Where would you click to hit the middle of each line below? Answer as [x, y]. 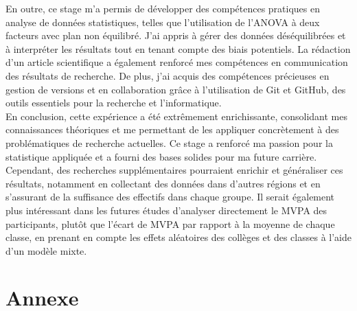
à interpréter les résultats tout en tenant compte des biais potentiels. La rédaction [178, 48]
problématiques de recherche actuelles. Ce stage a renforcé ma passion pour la [169, 142]
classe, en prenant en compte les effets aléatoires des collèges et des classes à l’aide [178, 237]
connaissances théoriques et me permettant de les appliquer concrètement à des [172, 129]
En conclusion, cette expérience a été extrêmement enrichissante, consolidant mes [177, 116]
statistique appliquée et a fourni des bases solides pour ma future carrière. [161, 156]
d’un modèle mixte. [46, 250]
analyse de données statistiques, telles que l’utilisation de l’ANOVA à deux [163, 22]
